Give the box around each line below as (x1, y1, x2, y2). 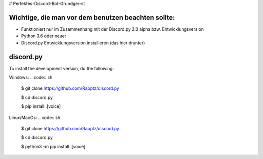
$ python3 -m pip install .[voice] (21, 143, 86, 149)
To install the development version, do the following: (9, 65, 114, 71)
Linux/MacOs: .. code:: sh (9, 115, 60, 120)
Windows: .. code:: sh (9, 74, 53, 80)
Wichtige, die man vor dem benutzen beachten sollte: (9, 13, 175, 21)
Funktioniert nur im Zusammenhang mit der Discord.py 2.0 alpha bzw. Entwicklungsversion (21, 26, 204, 32)
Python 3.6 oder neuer (21, 33, 67, 39)
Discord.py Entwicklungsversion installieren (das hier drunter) (21, 40, 145, 46)
